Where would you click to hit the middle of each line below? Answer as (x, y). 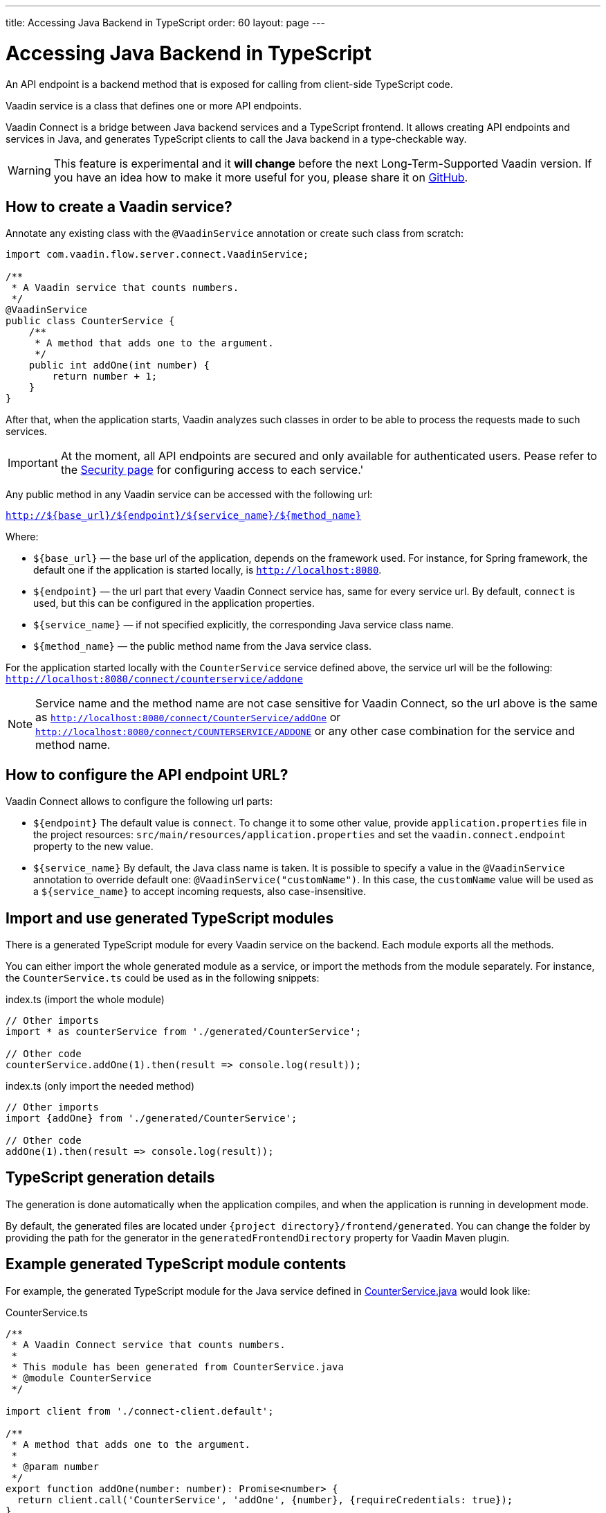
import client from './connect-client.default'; (140, 1411)
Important (33, 463)
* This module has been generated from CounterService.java (177, 1366)
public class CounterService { (90, 321)
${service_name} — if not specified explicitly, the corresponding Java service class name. (244, 625)
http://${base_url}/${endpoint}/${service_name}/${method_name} (184, 516)
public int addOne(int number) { (119, 365)
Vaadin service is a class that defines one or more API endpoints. (154, 105)
